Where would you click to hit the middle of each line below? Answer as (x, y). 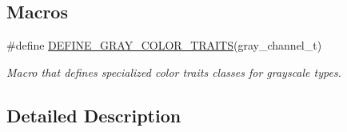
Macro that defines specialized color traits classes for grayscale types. (174, 72)
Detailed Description (94, 115)
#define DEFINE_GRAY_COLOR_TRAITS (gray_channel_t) (164, 45)
